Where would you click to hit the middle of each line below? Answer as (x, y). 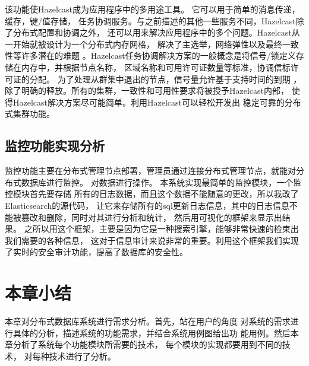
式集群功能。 (30, 114)
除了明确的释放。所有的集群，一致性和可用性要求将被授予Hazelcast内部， (147, 90)
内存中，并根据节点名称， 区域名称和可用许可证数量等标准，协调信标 (156, 67)
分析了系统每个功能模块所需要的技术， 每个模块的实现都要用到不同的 (147, 344)
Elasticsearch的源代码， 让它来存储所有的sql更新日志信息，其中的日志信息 (147, 205)
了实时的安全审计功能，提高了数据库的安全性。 (96, 252)
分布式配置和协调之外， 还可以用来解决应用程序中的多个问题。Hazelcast (152, 32)
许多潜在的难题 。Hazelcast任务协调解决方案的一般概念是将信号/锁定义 (158, 55)
